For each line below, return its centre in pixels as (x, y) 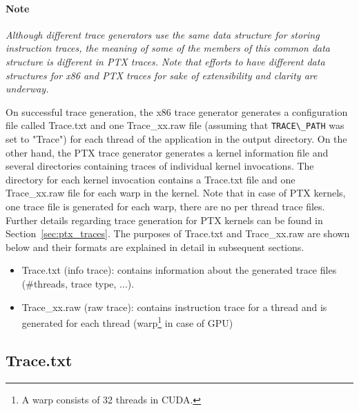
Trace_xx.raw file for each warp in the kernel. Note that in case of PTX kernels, (176, 193)
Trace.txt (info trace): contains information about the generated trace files (179, 270)
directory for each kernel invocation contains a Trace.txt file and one (151, 179)
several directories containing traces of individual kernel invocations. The (160, 166)
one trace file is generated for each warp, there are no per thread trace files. (165, 206)
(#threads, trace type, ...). (78, 283)
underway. (27, 89)
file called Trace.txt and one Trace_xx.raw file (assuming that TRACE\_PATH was (175, 125)
